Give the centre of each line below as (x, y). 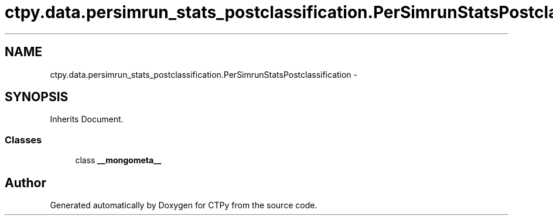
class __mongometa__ (118, 160)
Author (25, 183)
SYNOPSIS (37, 97)
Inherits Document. (87, 119)
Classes (23, 140)
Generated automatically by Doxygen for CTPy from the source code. (184, 205)
